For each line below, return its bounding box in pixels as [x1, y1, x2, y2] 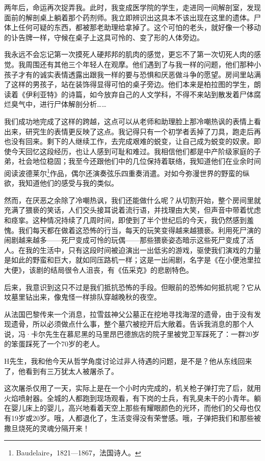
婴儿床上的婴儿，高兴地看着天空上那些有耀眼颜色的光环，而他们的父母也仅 [11, 402, 261, 413]
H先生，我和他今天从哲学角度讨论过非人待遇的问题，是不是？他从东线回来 [4, 356, 252, 366]
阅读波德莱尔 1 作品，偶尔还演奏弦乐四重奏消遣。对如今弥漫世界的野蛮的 [4, 166, 243, 178]
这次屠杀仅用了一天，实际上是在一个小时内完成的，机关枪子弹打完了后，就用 [4, 383, 261, 393]
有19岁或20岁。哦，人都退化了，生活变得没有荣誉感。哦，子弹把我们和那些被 [4, 413, 261, 423]
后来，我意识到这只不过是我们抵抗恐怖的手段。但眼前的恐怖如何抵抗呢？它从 [4, 281, 261, 292]
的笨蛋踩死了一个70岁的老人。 [4, 338, 104, 349]
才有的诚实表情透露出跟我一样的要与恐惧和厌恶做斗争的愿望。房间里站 [18, 69, 254, 79]
